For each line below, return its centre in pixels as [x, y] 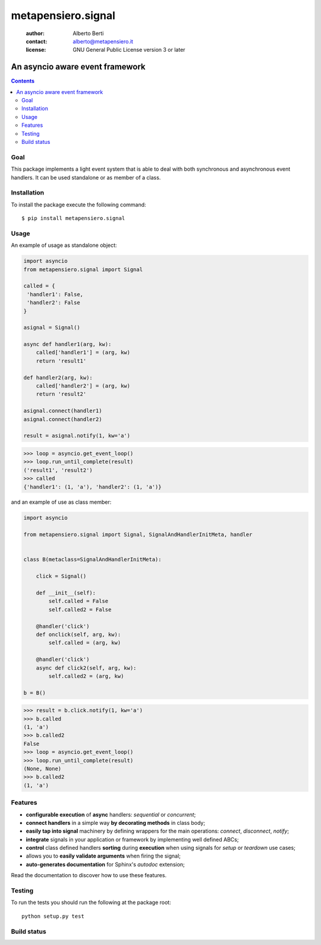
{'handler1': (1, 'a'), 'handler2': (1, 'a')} [92, 487]
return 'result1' [61, 361]
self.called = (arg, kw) [85, 643]
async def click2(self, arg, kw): [86, 668]
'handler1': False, [55, 294]
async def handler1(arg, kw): [67, 344]
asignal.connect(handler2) [63, 419]
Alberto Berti [88, 33]
